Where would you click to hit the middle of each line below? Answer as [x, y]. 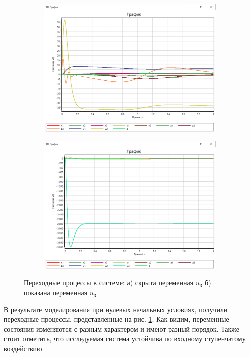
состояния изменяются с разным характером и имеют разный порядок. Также [122, 329]
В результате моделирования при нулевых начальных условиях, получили [116, 309]
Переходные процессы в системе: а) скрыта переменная [109, 283]
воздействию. [24, 349]
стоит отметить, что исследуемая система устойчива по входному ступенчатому [125, 339]
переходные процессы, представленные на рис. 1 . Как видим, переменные [117, 319]
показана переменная [56, 293]
